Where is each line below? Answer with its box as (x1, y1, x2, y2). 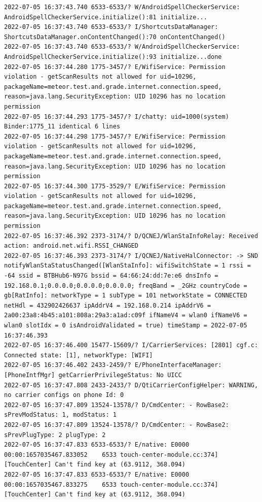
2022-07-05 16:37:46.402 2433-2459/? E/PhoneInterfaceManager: (4, 361, 222, 369)
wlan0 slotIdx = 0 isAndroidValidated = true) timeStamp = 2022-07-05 (4, 322, 247, 329)
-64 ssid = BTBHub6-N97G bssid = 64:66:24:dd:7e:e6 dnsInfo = (4, 272, 218, 280)
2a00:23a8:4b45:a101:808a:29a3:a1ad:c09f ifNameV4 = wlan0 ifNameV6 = (4, 312, 247, 319)
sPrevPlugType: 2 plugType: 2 (4, 431, 106, 439)
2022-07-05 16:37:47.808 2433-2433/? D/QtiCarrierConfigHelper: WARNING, (4, 381, 258, 389)
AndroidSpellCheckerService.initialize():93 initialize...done (4, 53, 222, 60)
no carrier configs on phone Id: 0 (4, 391, 124, 399)
